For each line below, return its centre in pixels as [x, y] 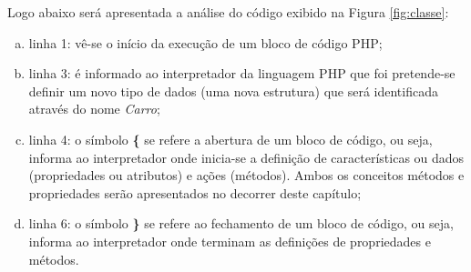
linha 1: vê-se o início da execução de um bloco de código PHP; [205, 42]
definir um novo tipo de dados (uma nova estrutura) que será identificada [233, 91]
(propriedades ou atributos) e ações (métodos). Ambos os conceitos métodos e [246, 175]
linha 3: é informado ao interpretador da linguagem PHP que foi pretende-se [242, 73]
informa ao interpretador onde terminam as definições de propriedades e [230, 241]
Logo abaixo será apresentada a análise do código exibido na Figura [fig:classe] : [228, 12]
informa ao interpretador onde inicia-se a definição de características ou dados [246, 157]
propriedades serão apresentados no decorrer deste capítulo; [195, 192]
